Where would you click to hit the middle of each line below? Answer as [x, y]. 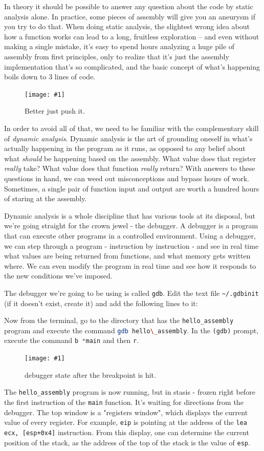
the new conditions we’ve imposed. [58, 276]
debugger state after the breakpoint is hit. [90, 374]
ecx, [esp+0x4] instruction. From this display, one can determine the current [127, 432]
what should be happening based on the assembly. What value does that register [130, 158]
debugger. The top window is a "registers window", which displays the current [126, 412]
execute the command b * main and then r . [72, 340]
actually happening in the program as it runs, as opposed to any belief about [125, 148]
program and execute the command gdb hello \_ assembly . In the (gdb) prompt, [131, 330]
